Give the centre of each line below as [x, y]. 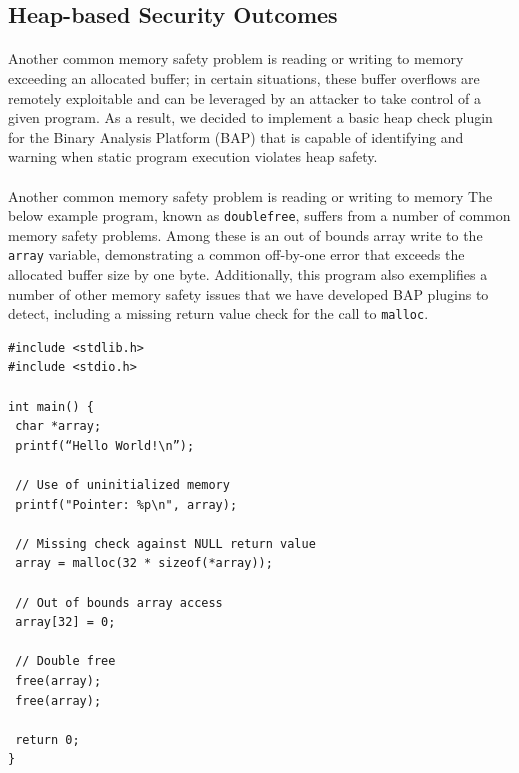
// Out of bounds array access [119, 602]
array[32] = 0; [65, 622]
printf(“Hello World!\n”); [105, 445]
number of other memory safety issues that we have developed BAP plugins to [248, 293]
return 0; [47, 739]
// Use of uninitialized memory [122, 485]
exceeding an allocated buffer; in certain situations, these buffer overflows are [244, 77]
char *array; [58, 426]
